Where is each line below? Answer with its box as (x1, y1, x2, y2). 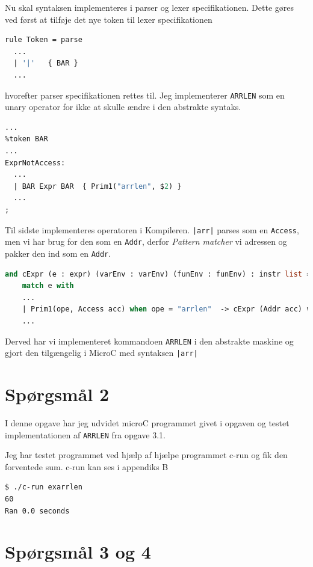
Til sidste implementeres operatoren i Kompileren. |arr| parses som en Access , (5, 223, 299, 236)
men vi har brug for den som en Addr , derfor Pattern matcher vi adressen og (5, 235, 287, 248)
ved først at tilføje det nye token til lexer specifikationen (5, 13, 212, 25)
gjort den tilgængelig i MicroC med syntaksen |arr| (5, 346, 198, 359)
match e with (22, 281, 74, 290)
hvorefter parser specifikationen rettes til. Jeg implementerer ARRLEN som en (5, 88, 285, 101)
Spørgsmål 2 (5, 382, 110, 406)
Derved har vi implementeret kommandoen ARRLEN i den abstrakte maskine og (5, 334, 294, 347)
